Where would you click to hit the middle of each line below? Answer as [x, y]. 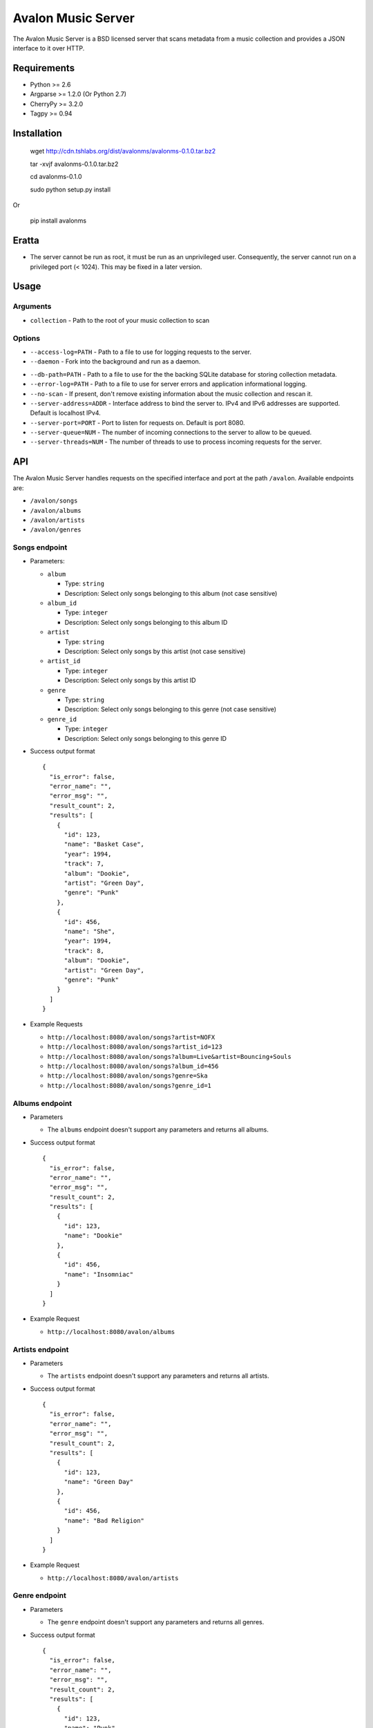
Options [27, 338]
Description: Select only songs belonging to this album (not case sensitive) [171, 593]
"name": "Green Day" [99, 1482]
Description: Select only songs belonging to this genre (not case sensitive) [170, 709]
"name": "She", [89, 931]
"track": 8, [84, 951]
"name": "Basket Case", [104, 844]
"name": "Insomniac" [99, 1274]
